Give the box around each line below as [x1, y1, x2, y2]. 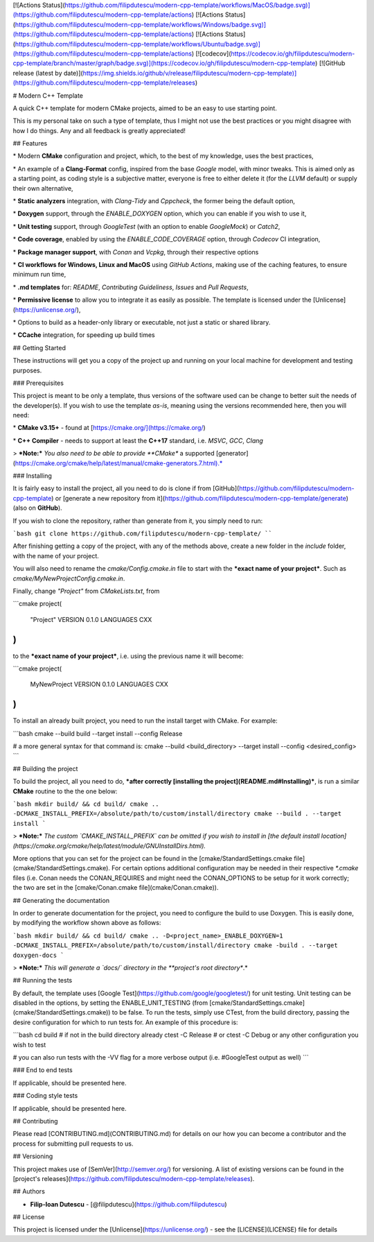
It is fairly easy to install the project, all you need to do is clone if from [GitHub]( [12, 484, 240, 492]
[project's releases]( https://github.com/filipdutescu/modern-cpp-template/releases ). [12, 1174, 255, 1182]
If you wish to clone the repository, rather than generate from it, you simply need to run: [12, 517, 263, 525]
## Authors [12, 1187, 45, 1196]
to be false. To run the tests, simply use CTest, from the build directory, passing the [112, 1008, 350, 1017]
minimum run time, [12, 270, 66, 279]
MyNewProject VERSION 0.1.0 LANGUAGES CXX [30, 680, 169, 689]
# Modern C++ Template [12, 91, 83, 100]
